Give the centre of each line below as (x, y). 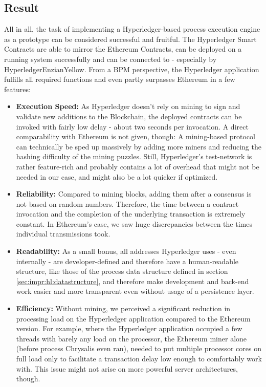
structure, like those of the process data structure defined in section (122, 271)
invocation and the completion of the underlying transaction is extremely (131, 214)
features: (17, 89)
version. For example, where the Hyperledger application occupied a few (129, 328)
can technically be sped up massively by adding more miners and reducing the (139, 146)
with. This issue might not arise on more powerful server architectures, (127, 368)
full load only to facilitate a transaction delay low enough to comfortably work (139, 359)
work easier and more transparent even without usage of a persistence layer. (135, 291)
